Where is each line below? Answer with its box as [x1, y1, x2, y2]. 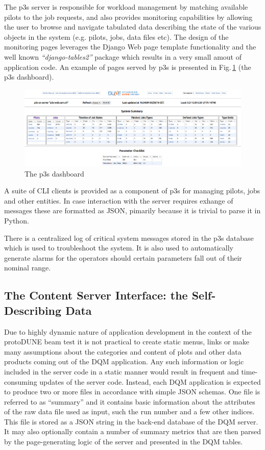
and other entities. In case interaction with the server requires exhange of [4, 195, 233, 206]
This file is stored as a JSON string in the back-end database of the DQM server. [4, 416, 258, 427]
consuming [4, 376, 37, 387]
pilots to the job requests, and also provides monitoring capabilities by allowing [4, 11, 253, 22]
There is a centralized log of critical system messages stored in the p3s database [4, 232, 254, 243]
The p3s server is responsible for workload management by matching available [4, 2, 248, 12]
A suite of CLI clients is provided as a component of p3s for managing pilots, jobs [4, 185, 260, 196]
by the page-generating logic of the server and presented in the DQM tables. [4, 436, 243, 447]
